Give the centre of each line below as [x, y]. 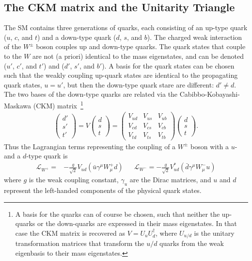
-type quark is [47, 156]
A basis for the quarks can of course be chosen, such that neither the [118, 214]
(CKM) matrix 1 [58, 104]
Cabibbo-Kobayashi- [210, 94]
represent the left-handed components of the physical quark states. [103, 190]
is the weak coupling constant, [74, 180]
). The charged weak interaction [195, 37]
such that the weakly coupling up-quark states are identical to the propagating [121, 75]
